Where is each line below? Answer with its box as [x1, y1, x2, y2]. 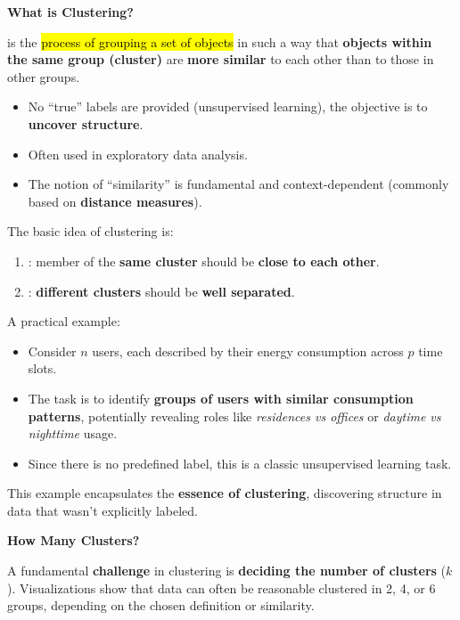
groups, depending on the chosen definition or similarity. [7, 596, 315, 615]
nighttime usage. [28, 424, 118, 443]
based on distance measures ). [28, 192, 202, 210]
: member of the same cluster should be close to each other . [28, 251, 380, 270]
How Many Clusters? [7, 531, 140, 550]
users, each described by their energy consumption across [92, 341, 404, 360]
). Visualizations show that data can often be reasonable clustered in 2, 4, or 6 [7, 578, 436, 597]
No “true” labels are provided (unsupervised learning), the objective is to [28, 97, 428, 116]
